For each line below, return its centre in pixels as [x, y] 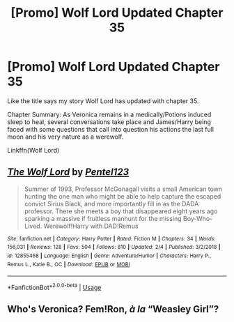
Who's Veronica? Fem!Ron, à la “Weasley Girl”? [113, 309]
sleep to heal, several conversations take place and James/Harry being [109, 122]
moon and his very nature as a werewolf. [65, 137]
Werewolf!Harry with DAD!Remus [91, 226]
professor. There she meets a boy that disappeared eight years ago [121, 211]
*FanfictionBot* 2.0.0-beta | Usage [54, 287]
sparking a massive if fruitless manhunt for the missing [103, 218]
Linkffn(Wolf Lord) [33, 150]
